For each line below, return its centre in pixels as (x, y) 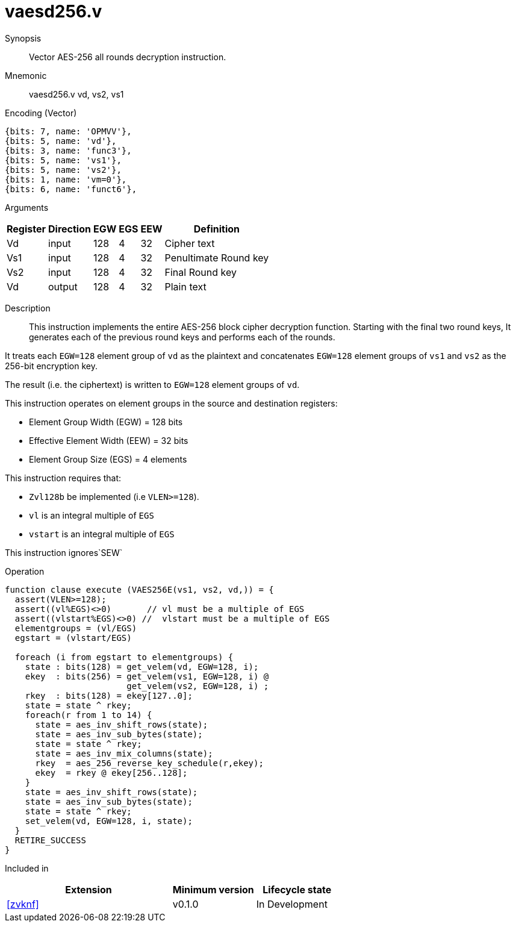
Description (28, 308)
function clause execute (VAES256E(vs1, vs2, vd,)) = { (139, 589)
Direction (70, 229)
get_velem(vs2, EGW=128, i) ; (198, 686)
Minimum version (213, 889)
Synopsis (23, 38)
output (63, 286)
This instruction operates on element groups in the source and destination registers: (171, 403)
